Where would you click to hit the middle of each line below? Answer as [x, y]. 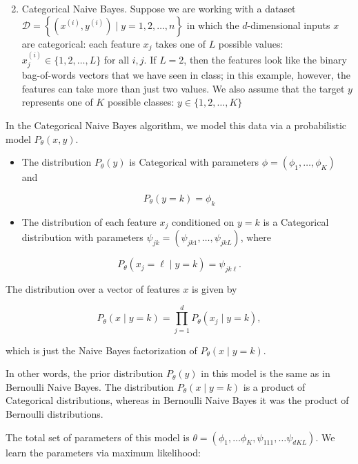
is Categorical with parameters [194, 162]
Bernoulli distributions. [54, 413]
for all [117, 59]
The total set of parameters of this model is [98, 437]
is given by [215, 288]
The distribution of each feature [89, 221]
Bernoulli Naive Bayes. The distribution [90, 386]
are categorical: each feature [81, 43]
